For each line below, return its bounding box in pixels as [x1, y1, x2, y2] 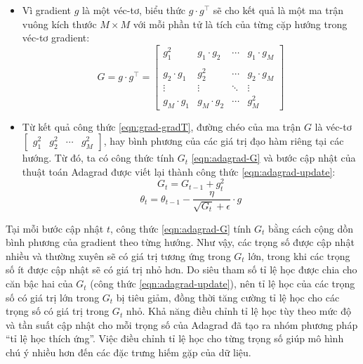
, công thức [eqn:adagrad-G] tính [110, 221, 251, 235]
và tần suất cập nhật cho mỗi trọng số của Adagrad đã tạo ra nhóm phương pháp [6, 317, 358, 332]
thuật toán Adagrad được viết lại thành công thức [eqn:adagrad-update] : [22, 164, 336, 178]
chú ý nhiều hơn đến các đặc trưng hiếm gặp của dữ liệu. [6, 345, 251, 360]
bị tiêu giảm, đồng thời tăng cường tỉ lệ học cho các [116, 290, 340, 304]
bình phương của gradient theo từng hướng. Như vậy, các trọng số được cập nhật [6, 235, 355, 249]
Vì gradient [22, 3, 72, 17]
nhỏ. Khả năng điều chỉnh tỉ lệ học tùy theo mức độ [126, 304, 351, 318]
